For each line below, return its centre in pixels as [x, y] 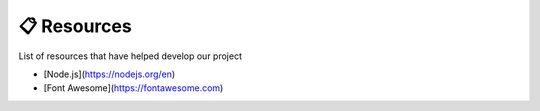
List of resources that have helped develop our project [130, 56]
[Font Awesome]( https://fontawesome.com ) [133, 88]
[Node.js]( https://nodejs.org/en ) [109, 74]
